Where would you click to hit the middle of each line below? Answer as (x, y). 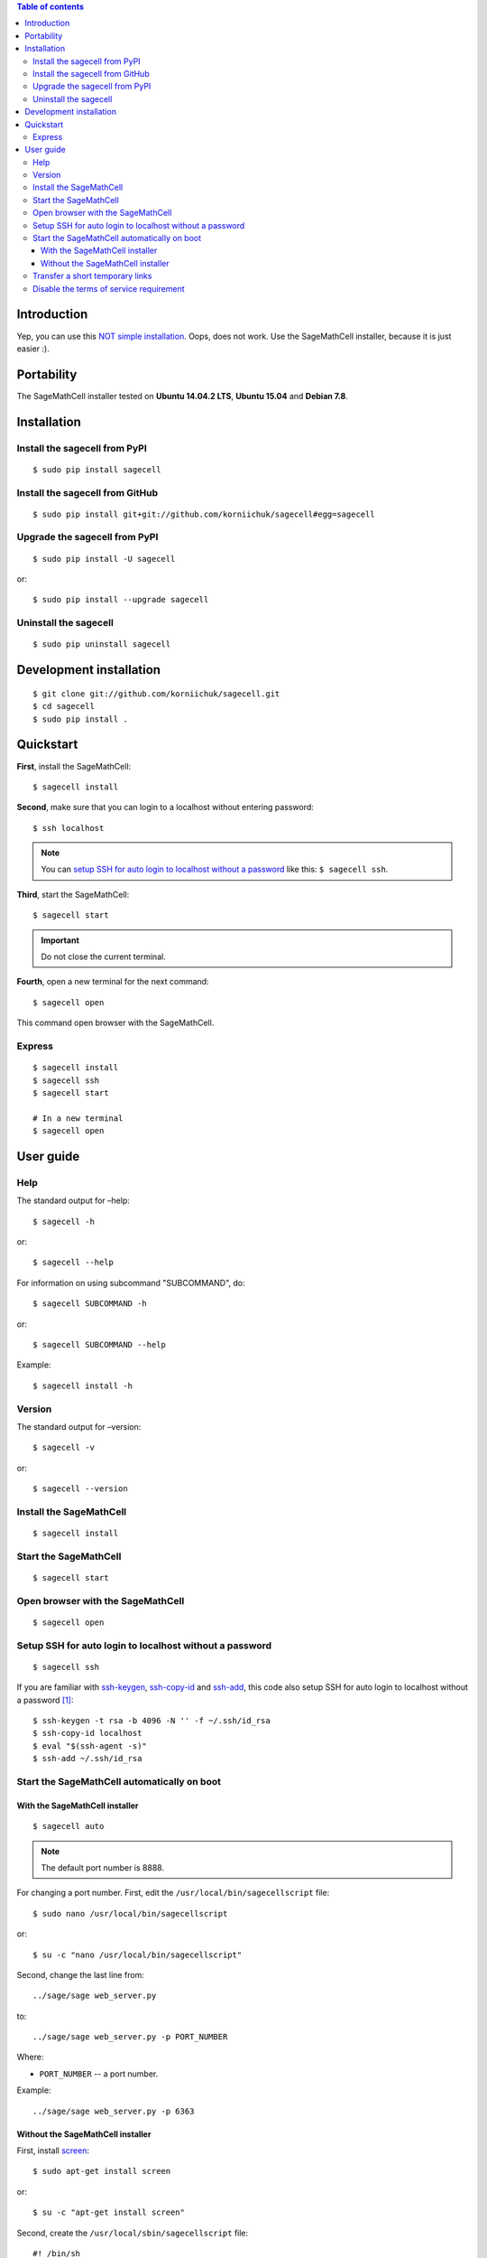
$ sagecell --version (80, 1489)
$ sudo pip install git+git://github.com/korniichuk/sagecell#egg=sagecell (204, 514)
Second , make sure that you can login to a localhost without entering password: (165, 807)
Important (60, 940)
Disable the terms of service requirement (109, 288)
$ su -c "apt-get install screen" (109, 2212)
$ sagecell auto (69, 1826)
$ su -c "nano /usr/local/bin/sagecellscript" (138, 1955)
